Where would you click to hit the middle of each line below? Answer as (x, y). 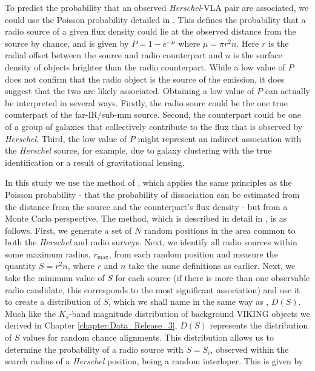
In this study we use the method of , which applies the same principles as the (148, 182)
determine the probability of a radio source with (94, 349)
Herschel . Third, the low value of (66, 138)
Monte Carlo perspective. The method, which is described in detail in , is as (146, 218)
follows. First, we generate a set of (68, 230)
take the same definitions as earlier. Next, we (212, 266)
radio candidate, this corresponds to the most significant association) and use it (153, 289)
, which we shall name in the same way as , (188, 301)
